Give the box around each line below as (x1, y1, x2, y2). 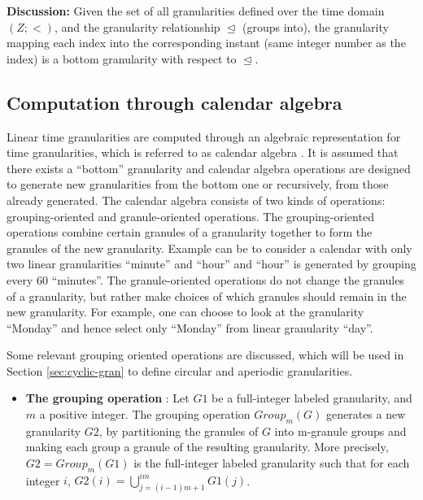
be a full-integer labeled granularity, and (211, 389, 412, 407)
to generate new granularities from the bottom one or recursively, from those (7, 176, 389, 193)
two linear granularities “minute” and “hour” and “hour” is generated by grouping (7, 255, 416, 272)
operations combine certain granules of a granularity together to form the (7, 224, 373, 241)
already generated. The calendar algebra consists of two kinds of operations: (7, 191, 386, 208)
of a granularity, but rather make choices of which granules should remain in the (7, 287, 407, 304)
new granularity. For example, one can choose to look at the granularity (7, 303, 364, 320)
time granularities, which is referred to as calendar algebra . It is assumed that (7, 144, 399, 161)
